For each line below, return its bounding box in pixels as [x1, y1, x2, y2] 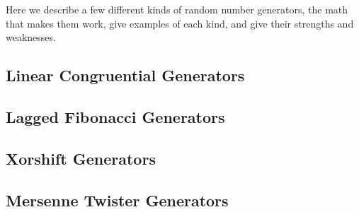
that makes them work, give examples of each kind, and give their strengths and [6, 16, 354, 30]
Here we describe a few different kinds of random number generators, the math [6, 2, 348, 16]
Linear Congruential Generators [6, 64, 245, 86]
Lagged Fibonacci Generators [6, 105, 225, 127]
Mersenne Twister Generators [6, 189, 229, 211]
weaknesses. [6, 30, 56, 45]
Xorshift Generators [6, 147, 156, 169]
